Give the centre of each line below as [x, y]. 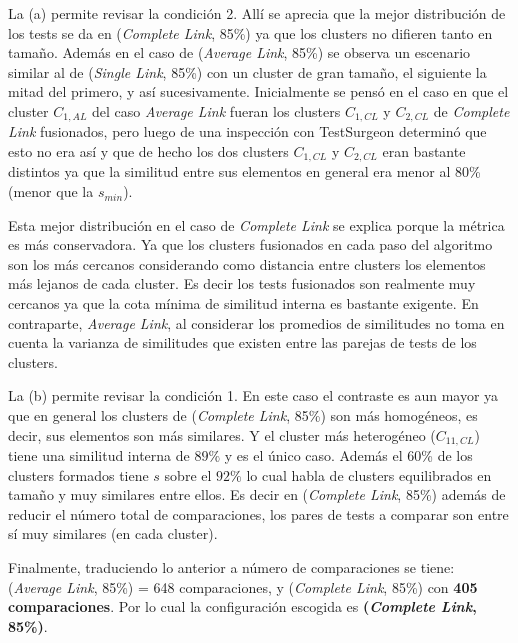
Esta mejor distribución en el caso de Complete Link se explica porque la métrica [256, 224]
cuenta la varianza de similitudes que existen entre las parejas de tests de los [242, 342]
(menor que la [51, 191]
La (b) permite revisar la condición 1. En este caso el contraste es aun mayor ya [253, 395]
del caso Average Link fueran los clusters [216, 110]
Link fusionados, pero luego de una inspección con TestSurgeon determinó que [247, 131]
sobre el [188, 474]
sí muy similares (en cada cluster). [113, 533]
